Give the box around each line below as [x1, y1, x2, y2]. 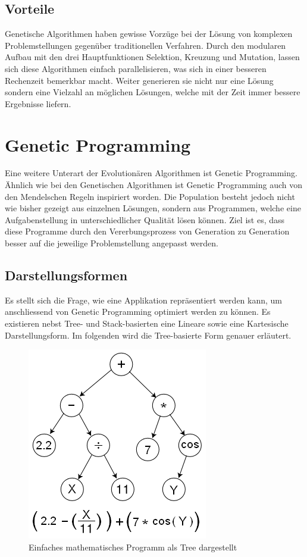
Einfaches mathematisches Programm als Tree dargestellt [29, 540, 237, 553]
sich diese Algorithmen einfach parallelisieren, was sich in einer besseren [5, 62, 267, 74]
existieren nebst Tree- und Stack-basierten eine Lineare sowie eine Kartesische [5, 317, 289, 330]
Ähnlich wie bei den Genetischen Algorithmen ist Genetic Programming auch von [5, 179, 302, 191]
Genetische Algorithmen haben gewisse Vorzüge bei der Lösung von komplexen [5, 27, 293, 40]
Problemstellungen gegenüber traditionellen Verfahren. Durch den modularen [5, 39, 286, 51]
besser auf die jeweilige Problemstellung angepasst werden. [5, 237, 218, 249]
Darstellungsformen [5, 266, 128, 284]
